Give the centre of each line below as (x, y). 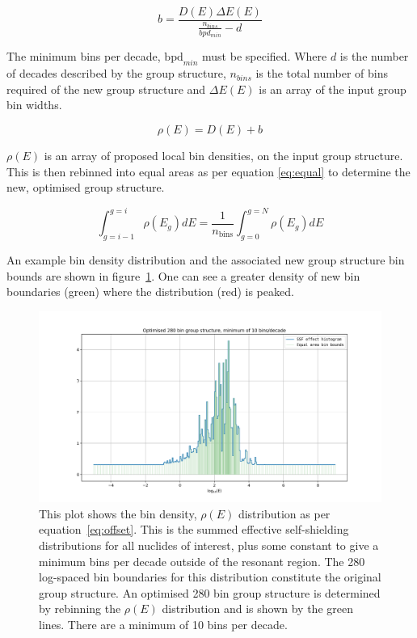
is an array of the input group (333, 89)
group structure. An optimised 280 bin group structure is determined (210, 592)
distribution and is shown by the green (257, 608)
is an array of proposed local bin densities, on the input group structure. (223, 155)
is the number (374, 56)
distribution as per (284, 513)
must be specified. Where (265, 56)
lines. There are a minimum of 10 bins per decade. (163, 624)
